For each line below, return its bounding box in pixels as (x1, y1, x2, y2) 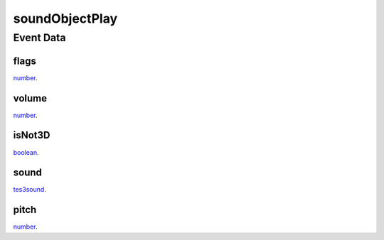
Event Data (13, 31, 66, 44)
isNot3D (13, 129, 50, 141)
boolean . (13, 148, 39, 156)
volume (13, 92, 48, 104)
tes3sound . (13, 185, 46, 194)
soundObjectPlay (13, 11, 118, 26)
